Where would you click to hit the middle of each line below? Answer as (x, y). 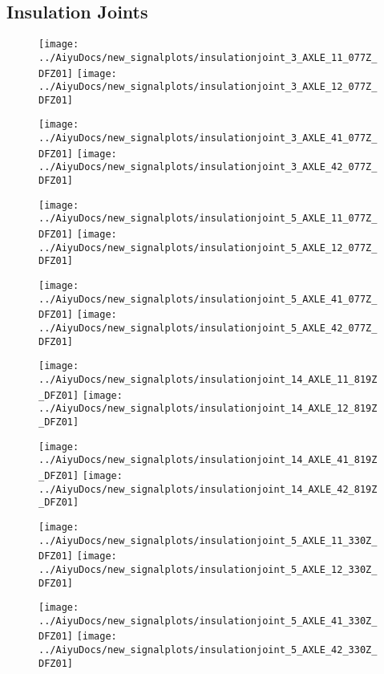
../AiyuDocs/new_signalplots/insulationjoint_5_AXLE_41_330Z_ (208, 621)
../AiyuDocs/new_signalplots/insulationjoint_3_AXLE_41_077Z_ (208, 138)
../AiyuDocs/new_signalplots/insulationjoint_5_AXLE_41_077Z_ (208, 299)
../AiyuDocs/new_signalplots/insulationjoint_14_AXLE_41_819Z (208, 460)
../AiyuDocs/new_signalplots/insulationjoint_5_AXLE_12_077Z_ (208, 248)
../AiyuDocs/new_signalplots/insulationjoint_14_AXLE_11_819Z (208, 379)
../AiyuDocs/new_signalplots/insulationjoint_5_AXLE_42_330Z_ (208, 650)
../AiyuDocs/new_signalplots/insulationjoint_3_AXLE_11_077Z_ (208, 57)
